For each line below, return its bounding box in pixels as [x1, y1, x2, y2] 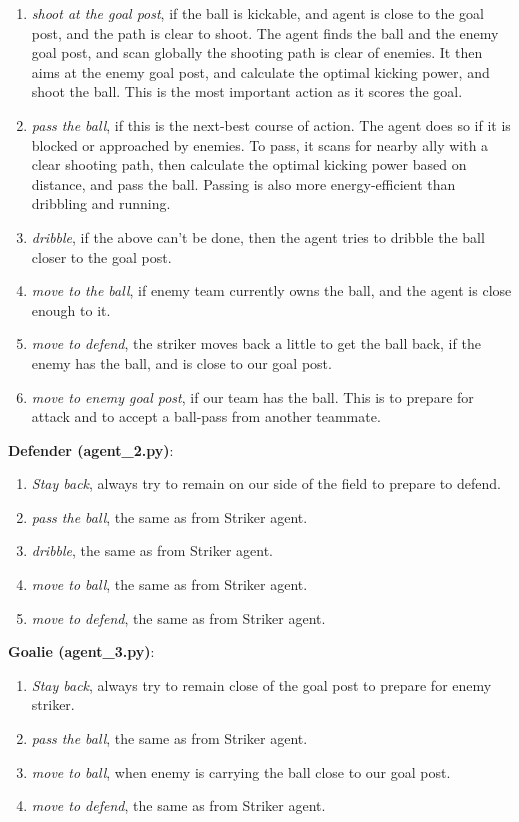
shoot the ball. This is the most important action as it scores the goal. [31, 81, 463, 102]
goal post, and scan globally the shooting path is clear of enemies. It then [31, 42, 483, 63]
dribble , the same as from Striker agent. [31, 540, 273, 561]
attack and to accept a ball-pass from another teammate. [31, 406, 381, 427]
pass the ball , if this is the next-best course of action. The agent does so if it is [31, 114, 511, 135]
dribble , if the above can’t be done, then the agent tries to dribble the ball [31, 226, 485, 247]
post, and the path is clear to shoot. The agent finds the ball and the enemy [31, 22, 499, 43]
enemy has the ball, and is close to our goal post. [31, 352, 332, 373]
